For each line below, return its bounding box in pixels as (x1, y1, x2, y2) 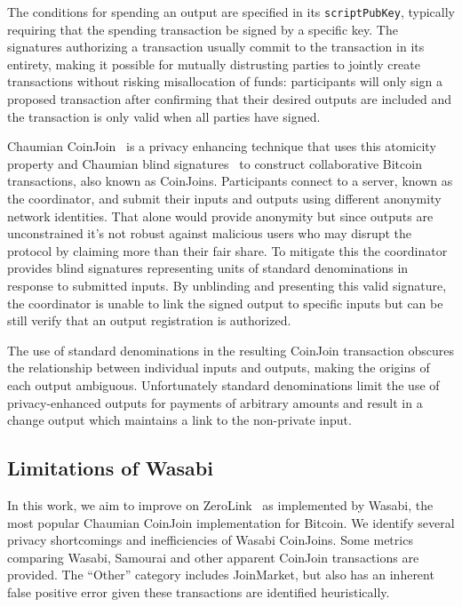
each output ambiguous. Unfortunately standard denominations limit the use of (7, 375, 440, 394)
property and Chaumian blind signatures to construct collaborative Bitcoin (7, 154, 422, 172)
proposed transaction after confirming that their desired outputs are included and (7, 90, 451, 108)
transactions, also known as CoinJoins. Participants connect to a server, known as (7, 172, 453, 190)
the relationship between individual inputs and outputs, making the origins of (7, 358, 430, 377)
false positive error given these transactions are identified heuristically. (7, 582, 390, 601)
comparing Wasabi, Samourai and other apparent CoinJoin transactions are (7, 547, 419, 566)
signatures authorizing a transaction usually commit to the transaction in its (7, 37, 425, 56)
